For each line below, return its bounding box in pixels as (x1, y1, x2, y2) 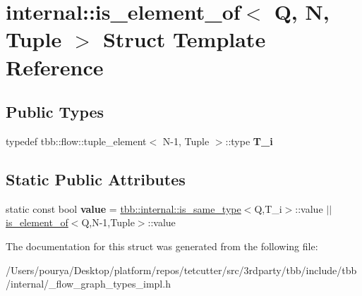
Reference (6, 52, 104, 81)
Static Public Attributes (6, 168, 186, 190)
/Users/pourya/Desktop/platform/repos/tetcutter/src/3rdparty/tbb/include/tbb (6, 262, 357, 277)
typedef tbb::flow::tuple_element (6, 133, 147, 148)
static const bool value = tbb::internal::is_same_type (6, 201, 241, 216)
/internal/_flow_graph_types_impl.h (6, 276, 171, 291)
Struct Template (102, 25, 266, 54)
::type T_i (225, 133, 273, 148)
